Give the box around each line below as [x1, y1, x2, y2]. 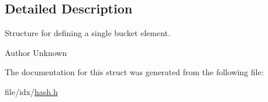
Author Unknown [5, 46, 67, 58]
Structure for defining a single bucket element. [5, 27, 170, 39]
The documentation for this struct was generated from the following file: [5, 66, 264, 78]
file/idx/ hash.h [5, 85, 58, 97]
